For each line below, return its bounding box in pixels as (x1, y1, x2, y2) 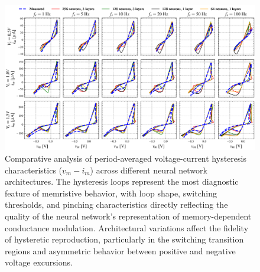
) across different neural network (90, 163, 207, 176)
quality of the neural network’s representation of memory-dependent (5, 209, 252, 222)
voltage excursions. (5, 256, 73, 268)
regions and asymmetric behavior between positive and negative (5, 244, 236, 257)
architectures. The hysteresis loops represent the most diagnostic (5, 175, 239, 188)
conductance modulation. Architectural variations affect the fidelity (5, 221, 249, 234)
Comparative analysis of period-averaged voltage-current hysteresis (5, 152, 246, 164)
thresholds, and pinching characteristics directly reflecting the (5, 198, 228, 211)
